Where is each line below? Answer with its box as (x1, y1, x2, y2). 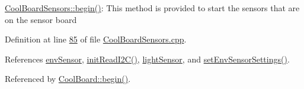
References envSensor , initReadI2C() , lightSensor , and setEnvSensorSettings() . (5, 52, 290, 65)
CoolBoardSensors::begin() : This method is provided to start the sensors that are (5, 2, 300, 14)
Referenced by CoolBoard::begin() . (5, 72, 131, 85)
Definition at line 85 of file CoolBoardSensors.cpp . (5, 33, 187, 45)
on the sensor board (5, 13, 77, 25)
